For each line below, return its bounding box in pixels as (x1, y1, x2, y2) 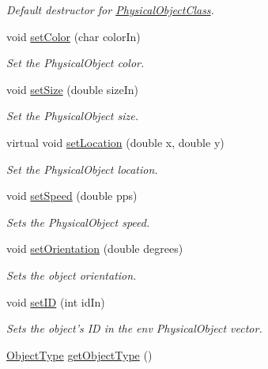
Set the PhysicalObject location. (6, 160, 158, 177)
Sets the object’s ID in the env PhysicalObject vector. (6, 320, 262, 337)
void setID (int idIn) (6, 293, 105, 310)
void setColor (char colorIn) (6, 28, 141, 44)
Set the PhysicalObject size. (6, 107, 138, 124)
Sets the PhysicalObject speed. (6, 213, 150, 230)
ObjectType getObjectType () (6, 346, 153, 363)
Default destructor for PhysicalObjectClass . (6, 2, 214, 17)
